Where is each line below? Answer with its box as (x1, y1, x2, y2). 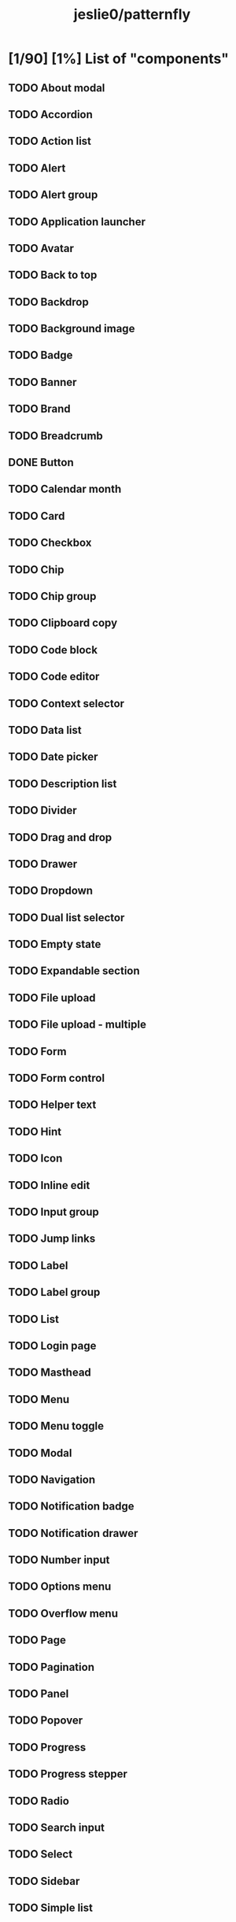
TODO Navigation (8, 1472, 96, 1486)
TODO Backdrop (8, 295, 89, 309)
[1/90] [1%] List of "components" (8, 50, 230, 68)
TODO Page (8, 1634, 67, 1647)
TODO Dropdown (8, 884, 93, 898)
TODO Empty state (8, 938, 101, 951)
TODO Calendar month (8, 483, 122, 496)
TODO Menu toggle (8, 1420, 105, 1433)
